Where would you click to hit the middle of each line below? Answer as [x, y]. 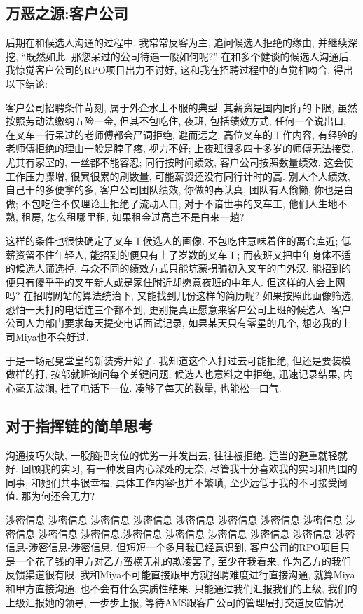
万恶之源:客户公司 [67, 13]
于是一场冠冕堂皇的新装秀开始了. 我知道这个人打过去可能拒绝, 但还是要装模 [179, 360]
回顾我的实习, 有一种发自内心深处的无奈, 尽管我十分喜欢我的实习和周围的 [189, 469]
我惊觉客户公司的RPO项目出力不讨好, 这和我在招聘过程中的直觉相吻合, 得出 [179, 70]
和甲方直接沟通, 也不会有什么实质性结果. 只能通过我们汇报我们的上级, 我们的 [181, 588]
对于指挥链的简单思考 [79, 425]
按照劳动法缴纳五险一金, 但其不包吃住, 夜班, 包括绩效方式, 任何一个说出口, [176, 121]
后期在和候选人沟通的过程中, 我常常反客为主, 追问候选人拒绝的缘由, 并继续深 [181, 42]
